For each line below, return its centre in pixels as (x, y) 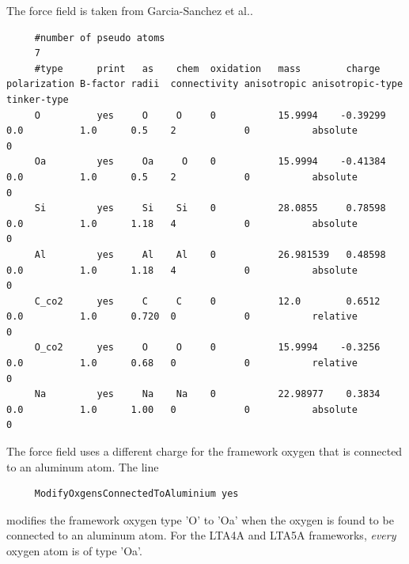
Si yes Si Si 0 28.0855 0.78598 (210, 208)
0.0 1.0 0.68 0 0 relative (182, 363)
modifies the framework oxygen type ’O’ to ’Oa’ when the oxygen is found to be (200, 519)
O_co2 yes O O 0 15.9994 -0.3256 (207, 348)
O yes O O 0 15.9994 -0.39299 (210, 115)
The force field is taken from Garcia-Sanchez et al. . (130, 10)
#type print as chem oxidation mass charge (207, 68)
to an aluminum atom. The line (83, 466)
